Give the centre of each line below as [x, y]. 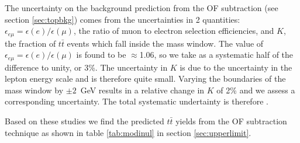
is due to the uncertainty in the [236, 67]
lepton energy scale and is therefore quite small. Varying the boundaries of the [145, 79]
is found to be [101, 55]
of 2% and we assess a [256, 90]
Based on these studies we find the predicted [85, 121]
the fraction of [30, 43]
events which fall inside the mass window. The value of [165, 43]
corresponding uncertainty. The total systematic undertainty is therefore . [137, 101]
